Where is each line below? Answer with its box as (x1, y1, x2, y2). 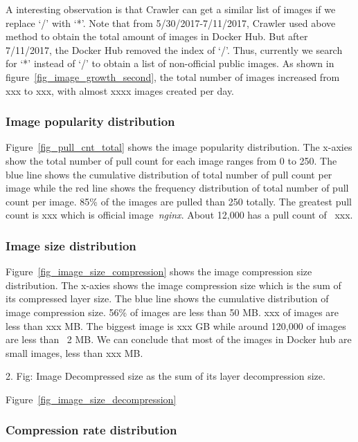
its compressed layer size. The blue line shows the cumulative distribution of (6, 291, 329, 306)
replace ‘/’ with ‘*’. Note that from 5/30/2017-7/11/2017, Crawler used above (6, 15, 336, 30)
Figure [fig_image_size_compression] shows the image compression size (6, 264, 312, 279)
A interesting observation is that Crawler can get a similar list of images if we (6, 2, 336, 16)
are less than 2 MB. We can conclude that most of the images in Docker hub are (6, 332, 352, 347)
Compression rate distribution (6, 421, 177, 439)
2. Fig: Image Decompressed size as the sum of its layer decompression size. (6, 369, 325, 383)
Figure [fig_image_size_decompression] (6, 392, 177, 406)
